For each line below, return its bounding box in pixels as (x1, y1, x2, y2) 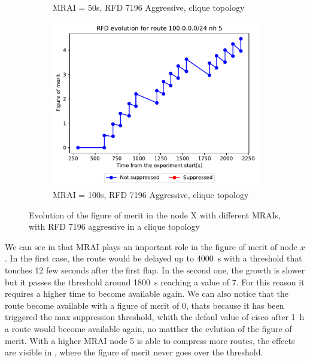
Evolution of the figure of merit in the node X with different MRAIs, (29, 208, 281, 221)
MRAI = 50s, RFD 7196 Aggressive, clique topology (53, 1, 245, 13)
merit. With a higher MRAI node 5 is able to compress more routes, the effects (5, 334, 295, 346)
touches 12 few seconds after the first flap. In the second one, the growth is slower (5, 263, 305, 276)
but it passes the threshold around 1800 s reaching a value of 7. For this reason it (5, 275, 305, 288)
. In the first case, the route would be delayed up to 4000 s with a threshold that (5, 252, 302, 264)
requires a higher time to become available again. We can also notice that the (5, 287, 288, 300)
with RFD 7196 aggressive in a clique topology (29, 220, 200, 233)
